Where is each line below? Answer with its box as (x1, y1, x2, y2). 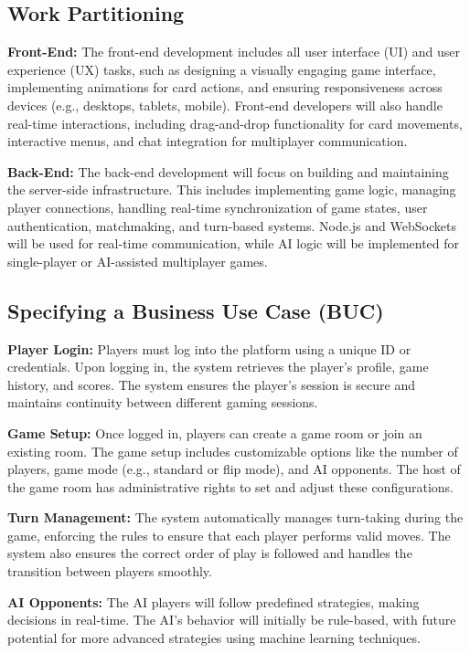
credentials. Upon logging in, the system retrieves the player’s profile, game (7, 357, 429, 376)
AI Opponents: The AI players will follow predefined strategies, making (7, 592, 420, 611)
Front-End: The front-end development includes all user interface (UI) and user (7, 42, 460, 61)
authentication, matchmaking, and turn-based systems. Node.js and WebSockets (7, 216, 456, 235)
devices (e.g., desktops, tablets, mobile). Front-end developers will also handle (7, 95, 443, 114)
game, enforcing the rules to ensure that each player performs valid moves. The (7, 525, 451, 544)
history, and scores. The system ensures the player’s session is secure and (7, 374, 416, 394)
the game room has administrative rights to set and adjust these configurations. (7, 477, 454, 496)
